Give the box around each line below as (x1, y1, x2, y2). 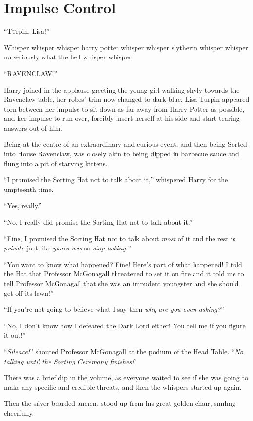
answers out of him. (4, 122, 62, 133)
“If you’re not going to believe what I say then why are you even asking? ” (4, 304, 224, 314)
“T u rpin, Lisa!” (4, 26, 50, 36)
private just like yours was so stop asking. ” (4, 243, 131, 253)
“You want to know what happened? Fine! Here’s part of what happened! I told (4, 259, 242, 269)
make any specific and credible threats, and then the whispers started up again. (4, 382, 242, 392)
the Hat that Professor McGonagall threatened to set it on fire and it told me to (4, 268, 244, 279)
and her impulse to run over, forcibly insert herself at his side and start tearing (4, 113, 240, 123)
